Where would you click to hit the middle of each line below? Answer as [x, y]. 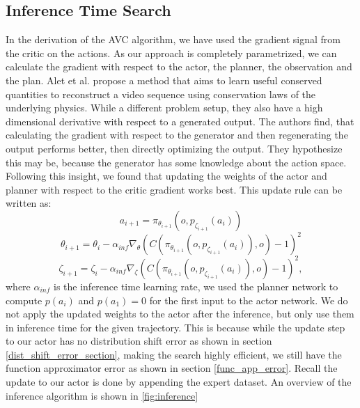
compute [24, 300]
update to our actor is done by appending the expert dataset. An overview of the [179, 382]
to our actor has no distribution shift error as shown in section [139, 341]
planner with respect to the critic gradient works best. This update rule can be [174, 189]
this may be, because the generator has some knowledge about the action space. [176, 162]
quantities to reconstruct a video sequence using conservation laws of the [161, 94]
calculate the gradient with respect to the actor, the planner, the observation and [179, 66]
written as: [29, 203]
